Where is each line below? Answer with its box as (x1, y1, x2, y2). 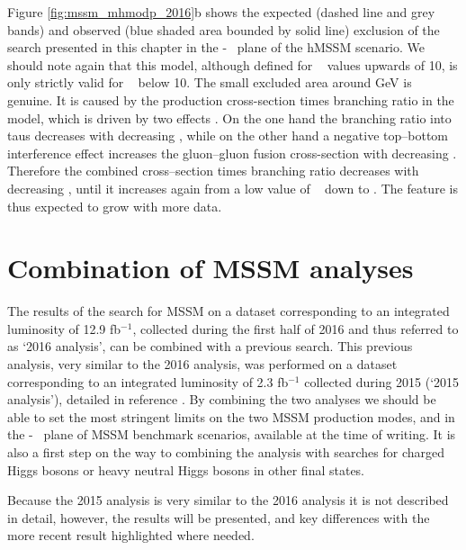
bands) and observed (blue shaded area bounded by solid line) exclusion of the (7, 20, 440, 39)
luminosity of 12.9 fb (7, 319, 121, 338)
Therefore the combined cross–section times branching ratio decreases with (7, 161, 419, 180)
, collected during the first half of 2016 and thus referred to (132, 319, 459, 338)
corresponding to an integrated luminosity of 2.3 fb (7, 372, 289, 391)
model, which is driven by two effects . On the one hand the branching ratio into (7, 108, 452, 127)
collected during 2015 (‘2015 (304, 372, 460, 391)
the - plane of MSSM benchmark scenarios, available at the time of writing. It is (7, 425, 456, 444)
